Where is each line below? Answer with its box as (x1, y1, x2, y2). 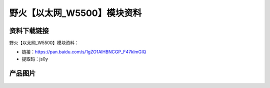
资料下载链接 (9, 26, 49, 35)
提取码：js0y (21, 55, 48, 62)
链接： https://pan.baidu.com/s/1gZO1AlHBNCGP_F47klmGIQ (21, 49, 146, 55)
